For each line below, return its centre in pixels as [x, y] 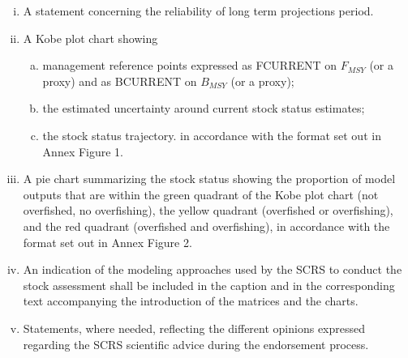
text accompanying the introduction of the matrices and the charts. [191, 301]
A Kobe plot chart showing [90, 38]
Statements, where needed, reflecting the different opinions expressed [194, 328]
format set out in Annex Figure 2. [107, 242]
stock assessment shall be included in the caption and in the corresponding [209, 285]
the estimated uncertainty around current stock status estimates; [204, 108]
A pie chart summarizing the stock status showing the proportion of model [209, 179]
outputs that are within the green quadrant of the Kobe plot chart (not [201, 194]
